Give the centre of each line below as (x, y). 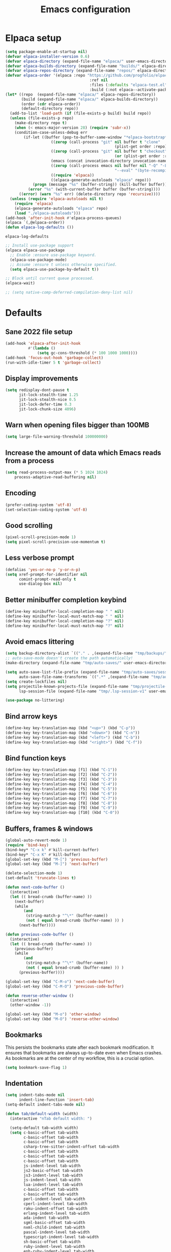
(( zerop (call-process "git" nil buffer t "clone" (105, 142)
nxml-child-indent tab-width (54, 1227)
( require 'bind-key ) (27, 845)
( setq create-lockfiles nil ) (36, 682)
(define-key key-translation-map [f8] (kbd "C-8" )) (61, 803)
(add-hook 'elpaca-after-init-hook (43, 344)
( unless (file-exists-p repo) (42, 118)
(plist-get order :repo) (141, 147)
